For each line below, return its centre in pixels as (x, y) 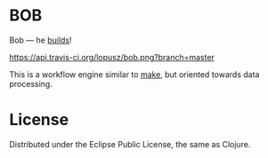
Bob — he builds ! (41, 40)
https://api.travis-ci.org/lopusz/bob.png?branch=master (112, 57)
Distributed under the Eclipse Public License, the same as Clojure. (130, 144)
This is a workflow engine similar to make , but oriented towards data (134, 74)
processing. (31, 83)
